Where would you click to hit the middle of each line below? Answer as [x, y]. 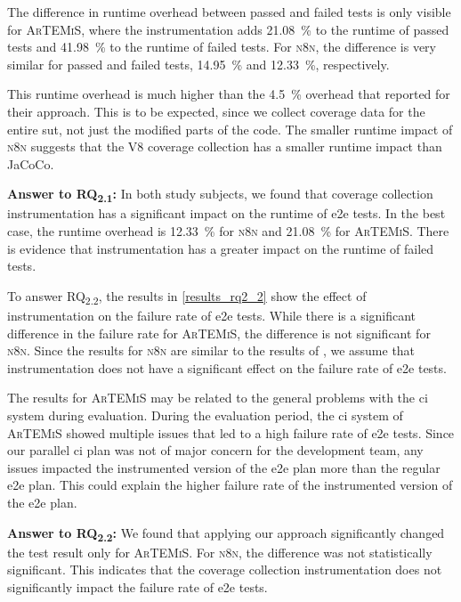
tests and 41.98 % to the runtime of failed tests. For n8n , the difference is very [222, 47]
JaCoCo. [31, 163]
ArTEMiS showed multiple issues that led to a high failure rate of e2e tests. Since [231, 432]
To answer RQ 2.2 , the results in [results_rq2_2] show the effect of [187, 297]
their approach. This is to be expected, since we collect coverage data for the [216, 111]
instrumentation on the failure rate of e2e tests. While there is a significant [212, 315]
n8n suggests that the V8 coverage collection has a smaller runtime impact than [225, 146]
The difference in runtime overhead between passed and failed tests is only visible [229, 12]
